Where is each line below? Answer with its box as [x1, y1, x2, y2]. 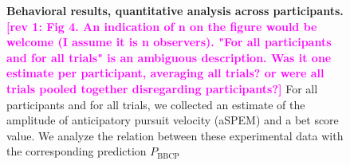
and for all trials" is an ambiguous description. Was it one [6, 49, 332, 65]
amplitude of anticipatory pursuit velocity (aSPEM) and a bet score [6, 112, 339, 128]
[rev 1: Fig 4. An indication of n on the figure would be [6, 18, 317, 34]
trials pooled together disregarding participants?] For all [6, 80, 318, 96]
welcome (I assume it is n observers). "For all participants [6, 33, 332, 50]
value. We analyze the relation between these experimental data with [6, 127, 344, 143]
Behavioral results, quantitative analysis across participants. [6, 2, 344, 18]
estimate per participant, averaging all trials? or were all [6, 65, 324, 81]
